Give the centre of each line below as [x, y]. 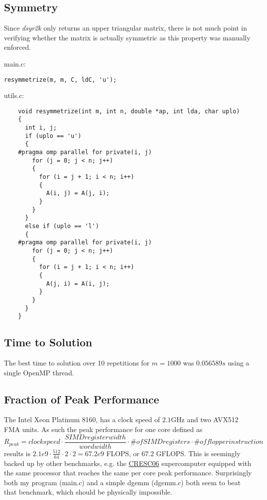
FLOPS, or [123, 453]
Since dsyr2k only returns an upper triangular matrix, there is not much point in [126, 28]
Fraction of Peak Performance [82, 399]
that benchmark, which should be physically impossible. [88, 492]
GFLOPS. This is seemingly [198, 453]
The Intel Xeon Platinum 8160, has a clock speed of [82, 419]
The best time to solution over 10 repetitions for [77, 363]
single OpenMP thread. [39, 372]
